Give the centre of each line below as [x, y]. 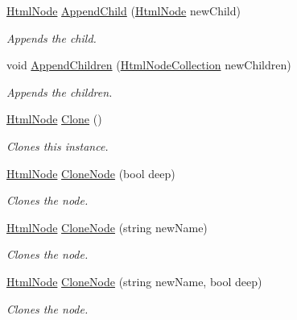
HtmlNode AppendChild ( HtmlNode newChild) [124, 10]
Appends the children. [60, 91]
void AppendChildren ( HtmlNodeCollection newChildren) [149, 65]
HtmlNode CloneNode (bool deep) [91, 173]
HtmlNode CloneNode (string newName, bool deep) [134, 281]
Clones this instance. [58, 145]
